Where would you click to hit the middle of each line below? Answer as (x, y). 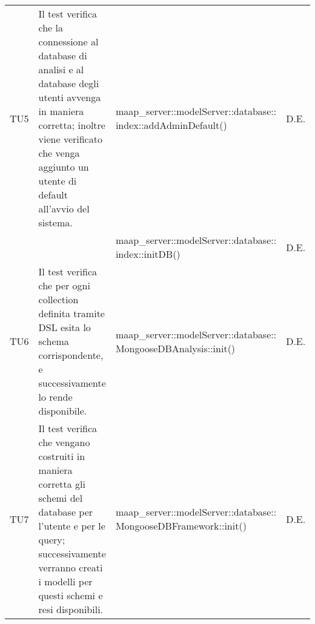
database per (66, 512)
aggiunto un (64, 167)
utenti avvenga (70, 97)
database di (63, 55)
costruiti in (62, 456)
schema (54, 341)
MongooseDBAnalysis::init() (175, 348)
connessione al (68, 41)
